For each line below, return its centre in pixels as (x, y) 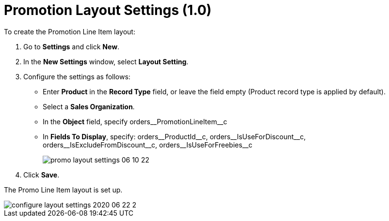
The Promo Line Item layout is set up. (63, 190)
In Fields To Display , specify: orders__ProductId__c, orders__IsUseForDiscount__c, (174, 136)
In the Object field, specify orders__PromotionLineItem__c (135, 121)
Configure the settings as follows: (77, 76)
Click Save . (41, 175)
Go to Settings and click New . (72, 46)
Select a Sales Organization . (89, 106)
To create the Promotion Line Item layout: (70, 31)
